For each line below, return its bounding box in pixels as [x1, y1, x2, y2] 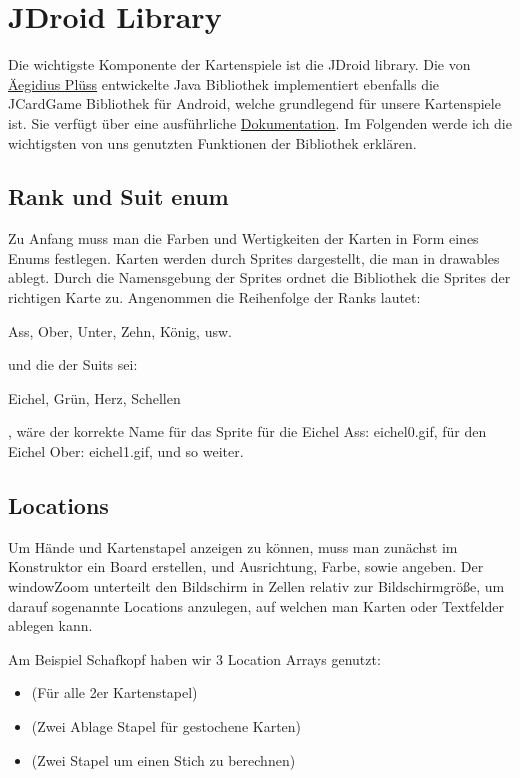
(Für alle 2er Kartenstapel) [31, 682, 198, 703]
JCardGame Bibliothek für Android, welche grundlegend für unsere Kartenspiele [8, 93, 501, 114]
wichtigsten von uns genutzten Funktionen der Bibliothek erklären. [8, 132, 417, 153]
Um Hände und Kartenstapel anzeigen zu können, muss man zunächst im [8, 536, 458, 557]
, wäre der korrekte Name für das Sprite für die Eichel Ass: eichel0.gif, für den [8, 421, 487, 442]
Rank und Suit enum [8, 181, 229, 212]
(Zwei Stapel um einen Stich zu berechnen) [31, 749, 296, 770]
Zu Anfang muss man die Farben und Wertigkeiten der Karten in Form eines [8, 228, 479, 249]
